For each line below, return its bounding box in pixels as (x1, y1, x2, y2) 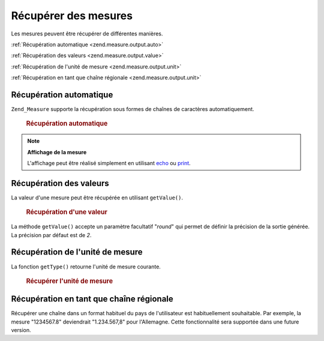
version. (11, 327, 31, 334)
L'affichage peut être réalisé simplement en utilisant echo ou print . (27, 160, 191, 167)
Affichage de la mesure (27, 148, 87, 155)
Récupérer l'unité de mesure (26, 277, 113, 285)
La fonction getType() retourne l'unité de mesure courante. (11, 263, 161, 270)
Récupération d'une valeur (26, 208, 108, 216)
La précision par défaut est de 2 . (11, 231, 92, 238)
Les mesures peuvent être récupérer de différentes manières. (11, 30, 163, 37)
